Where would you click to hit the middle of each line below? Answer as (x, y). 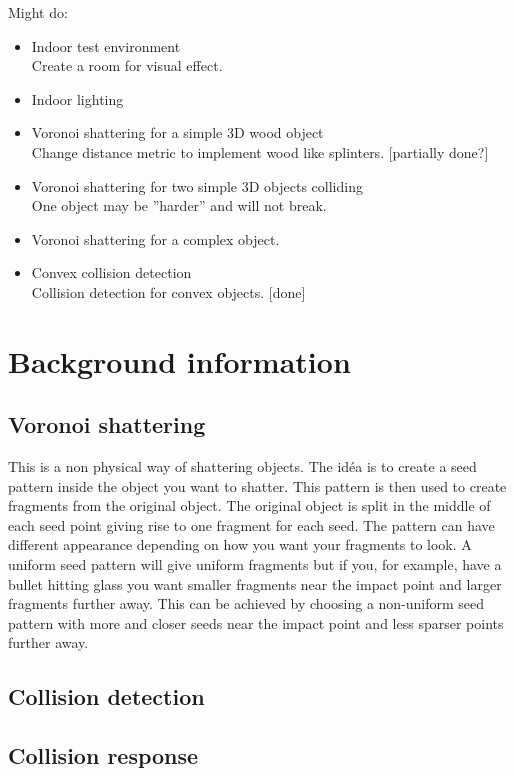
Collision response (103, 755)
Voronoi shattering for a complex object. (155, 238)
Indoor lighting (77, 98)
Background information (179, 360)
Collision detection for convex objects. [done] (168, 291)
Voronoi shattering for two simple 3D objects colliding (197, 185)
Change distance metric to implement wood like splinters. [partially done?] (260, 151)
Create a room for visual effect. (127, 65)
